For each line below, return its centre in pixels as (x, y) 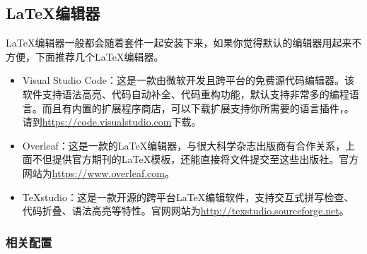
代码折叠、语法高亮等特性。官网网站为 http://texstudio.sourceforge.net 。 (186, 211)
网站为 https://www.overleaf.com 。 (98, 173)
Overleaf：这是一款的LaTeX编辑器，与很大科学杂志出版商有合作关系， (184, 145)
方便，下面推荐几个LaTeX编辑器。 (85, 56)
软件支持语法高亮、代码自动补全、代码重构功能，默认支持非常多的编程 (186, 93)
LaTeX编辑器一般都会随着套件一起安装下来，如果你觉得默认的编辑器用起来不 (184, 43)
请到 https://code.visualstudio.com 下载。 (112, 122)
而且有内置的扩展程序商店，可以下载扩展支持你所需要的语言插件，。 (198, 108)
